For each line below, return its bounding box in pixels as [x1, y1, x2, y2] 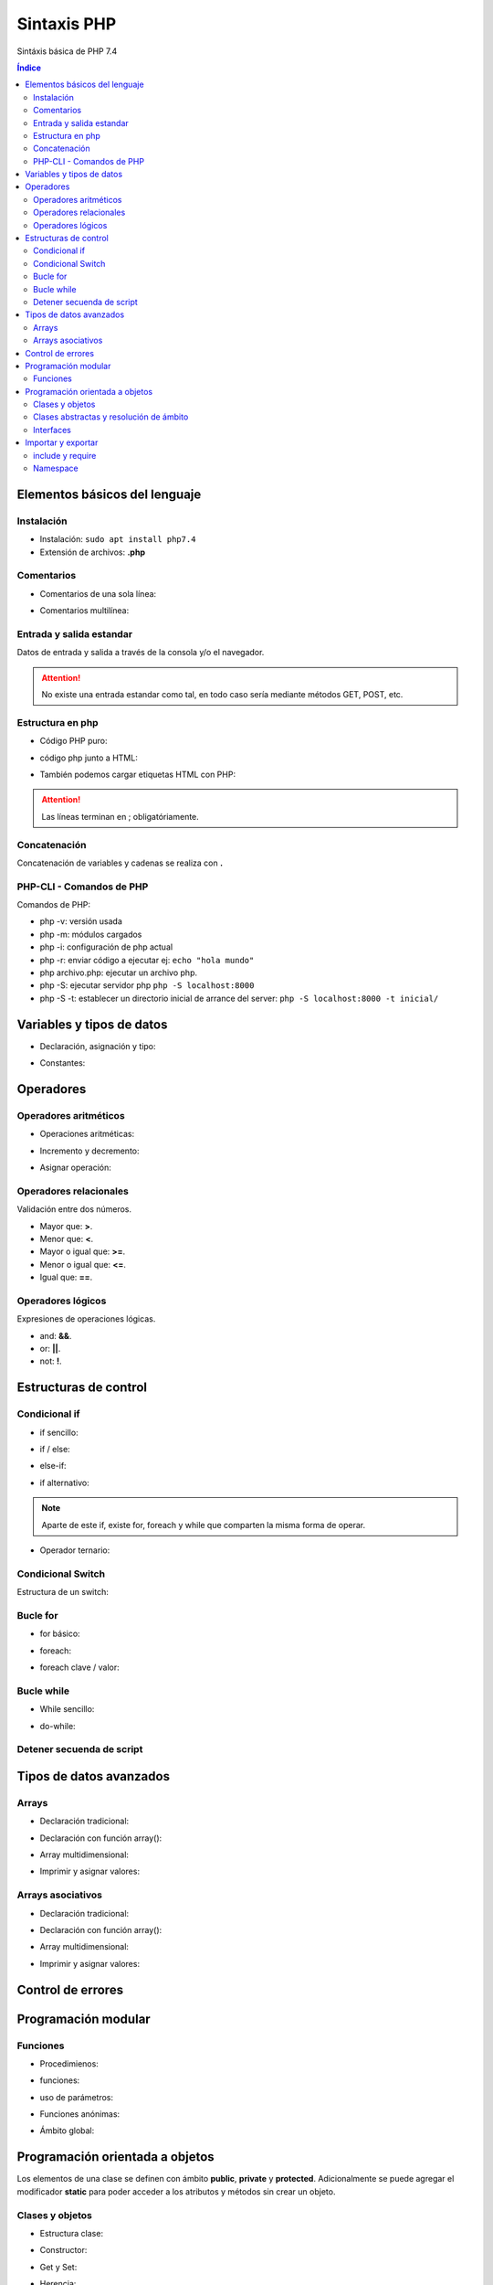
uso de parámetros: [39, 2091, 114, 2102]
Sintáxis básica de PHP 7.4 [16, 46, 118, 57]
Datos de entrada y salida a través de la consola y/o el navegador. [16, 647, 265, 658]
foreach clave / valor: [39, 1662, 121, 1673]
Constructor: [39, 2245, 88, 2256]
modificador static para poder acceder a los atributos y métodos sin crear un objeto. [16, 2185, 336, 2197]
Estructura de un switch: [16, 1587, 110, 1598]
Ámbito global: [39, 2125, 95, 2136]
